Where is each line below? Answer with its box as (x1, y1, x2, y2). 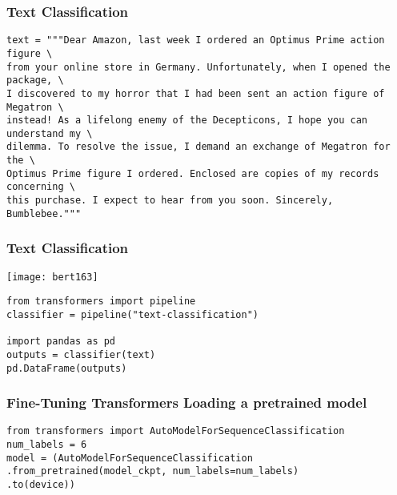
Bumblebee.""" (6, 207, 82, 219)
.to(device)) (6, 479, 75, 491)
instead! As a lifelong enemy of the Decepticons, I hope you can (6, 115, 368, 127)
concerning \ (6, 181, 75, 193)
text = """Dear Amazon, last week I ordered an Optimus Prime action (6, 34, 385, 46)
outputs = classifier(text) (6, 348, 156, 360)
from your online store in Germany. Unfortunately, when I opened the (6, 61, 391, 73)
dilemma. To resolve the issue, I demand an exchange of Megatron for (6, 141, 391, 153)
